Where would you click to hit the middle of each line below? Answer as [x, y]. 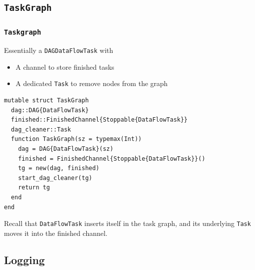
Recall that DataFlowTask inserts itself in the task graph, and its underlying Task [127, 223]
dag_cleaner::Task [41, 129]
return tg [34, 188]
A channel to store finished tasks [65, 67]
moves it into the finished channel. [56, 233]
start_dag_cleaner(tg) [55, 178]
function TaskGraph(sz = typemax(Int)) [76, 139]
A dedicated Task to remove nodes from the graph [91, 83]
